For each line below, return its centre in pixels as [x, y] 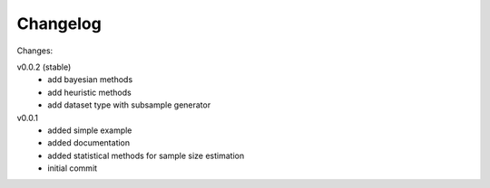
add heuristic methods [89, 92]
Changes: [35, 51]
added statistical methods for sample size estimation [146, 155]
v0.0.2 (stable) [44, 67]
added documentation [89, 143]
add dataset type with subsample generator [129, 105]
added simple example [90, 130]
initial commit [73, 168]
